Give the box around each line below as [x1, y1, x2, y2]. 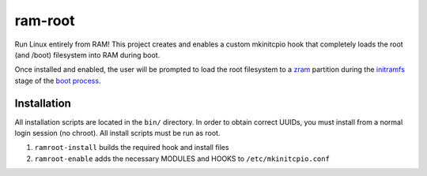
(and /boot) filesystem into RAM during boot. [14, 50, 161, 59]
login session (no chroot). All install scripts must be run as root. [14, 129, 221, 138]
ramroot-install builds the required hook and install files [34, 143, 229, 152]
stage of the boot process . [14, 76, 101, 85]
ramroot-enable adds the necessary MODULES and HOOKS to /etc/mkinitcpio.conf [34, 154, 330, 163]
